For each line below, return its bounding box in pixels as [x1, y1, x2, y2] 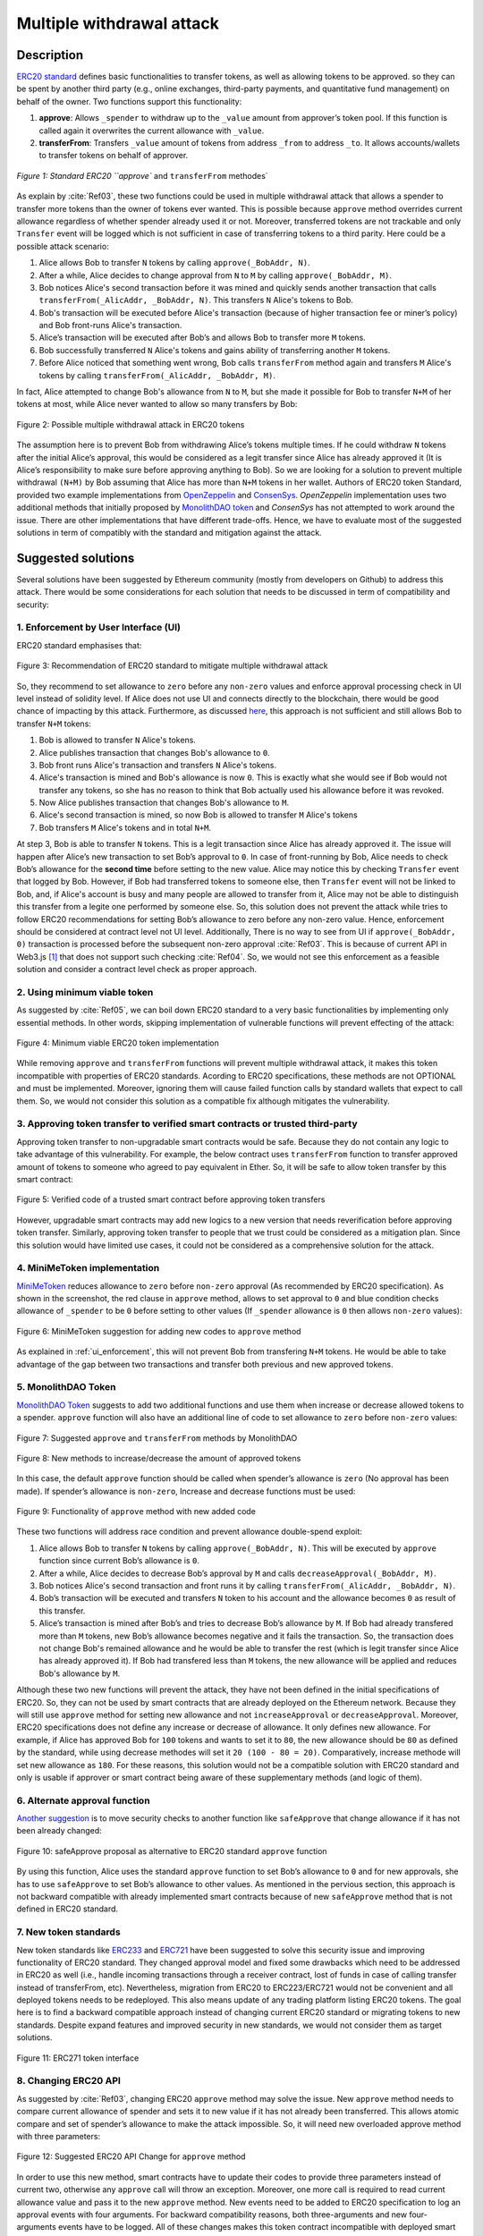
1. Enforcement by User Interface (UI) [16, 622, 181, 634]
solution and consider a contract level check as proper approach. [16, 964, 258, 975]
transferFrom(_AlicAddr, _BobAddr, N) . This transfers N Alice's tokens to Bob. [38, 295, 353, 306]
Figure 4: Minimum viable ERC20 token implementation [16, 1038, 219, 1048]
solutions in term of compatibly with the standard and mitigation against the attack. [16, 527, 322, 538]
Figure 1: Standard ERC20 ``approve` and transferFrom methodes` [16, 170, 268, 181]
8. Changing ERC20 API [16, 2075, 121, 2088]
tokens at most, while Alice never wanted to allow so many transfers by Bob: [16, 399, 298, 410]
